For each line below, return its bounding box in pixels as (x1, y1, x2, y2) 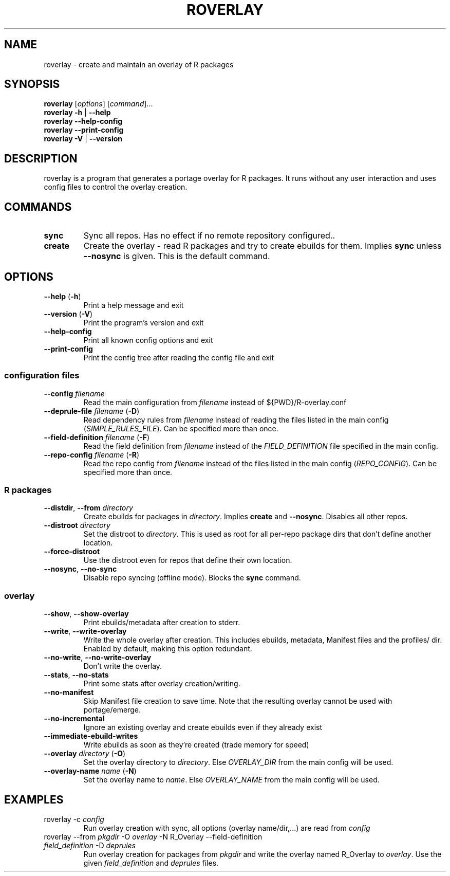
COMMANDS (4, 200, 72, 213)
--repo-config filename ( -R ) (44, 450, 140, 459)
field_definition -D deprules (44, 841, 136, 850)
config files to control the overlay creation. (44, 182, 188, 192)
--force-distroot (44, 547, 100, 556)
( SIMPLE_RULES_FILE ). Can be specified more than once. (83, 424, 278, 433)
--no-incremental (44, 714, 105, 723)
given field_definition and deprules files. (83, 859, 219, 868)
